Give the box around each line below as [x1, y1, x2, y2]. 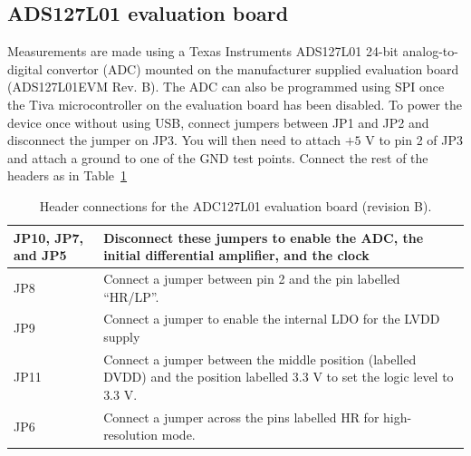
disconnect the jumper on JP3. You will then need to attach [7, 131, 341, 150]
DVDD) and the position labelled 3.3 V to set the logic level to [103, 367, 454, 386]
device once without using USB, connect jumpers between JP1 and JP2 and [7, 112, 429, 131]
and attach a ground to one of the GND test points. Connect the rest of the [7, 148, 428, 167]
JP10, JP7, [14, 228, 84, 247]
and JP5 [14, 246, 67, 265]
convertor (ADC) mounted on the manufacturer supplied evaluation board [46, 59, 459, 78]
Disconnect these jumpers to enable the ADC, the [103, 228, 424, 247]
